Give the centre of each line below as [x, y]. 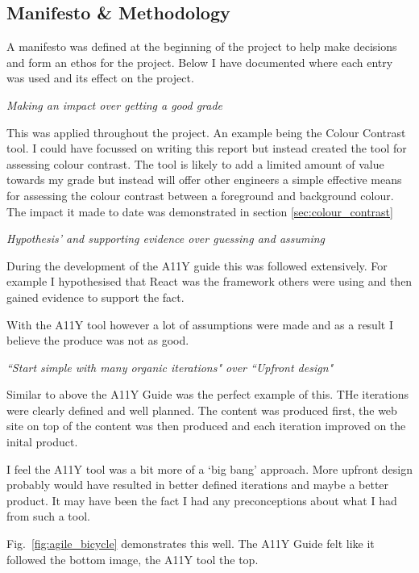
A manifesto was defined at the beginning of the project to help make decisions [202, 46]
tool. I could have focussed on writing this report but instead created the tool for [207, 148]
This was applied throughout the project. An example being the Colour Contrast [206, 132]
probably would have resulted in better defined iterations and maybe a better [198, 485]
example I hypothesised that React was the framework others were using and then [209, 281]
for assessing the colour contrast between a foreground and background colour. [200, 195]
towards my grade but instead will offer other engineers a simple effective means [204, 180]
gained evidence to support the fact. [95, 297]
